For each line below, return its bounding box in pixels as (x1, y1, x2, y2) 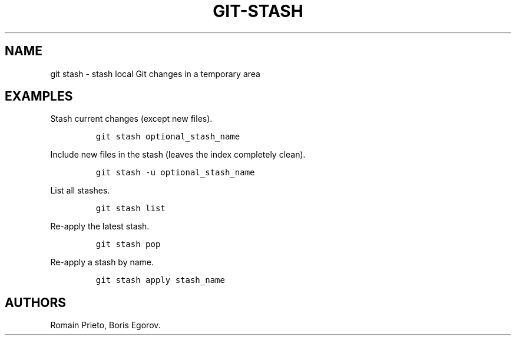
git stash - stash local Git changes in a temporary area (50, 68, 260, 79)
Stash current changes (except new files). (50, 114, 213, 124)
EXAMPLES (5, 89, 73, 104)
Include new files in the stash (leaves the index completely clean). (50, 149, 306, 160)
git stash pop (95, 239, 161, 249)
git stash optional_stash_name (95, 132, 240, 142)
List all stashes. (50, 185, 110, 196)
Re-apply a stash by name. (50, 257, 154, 268)
